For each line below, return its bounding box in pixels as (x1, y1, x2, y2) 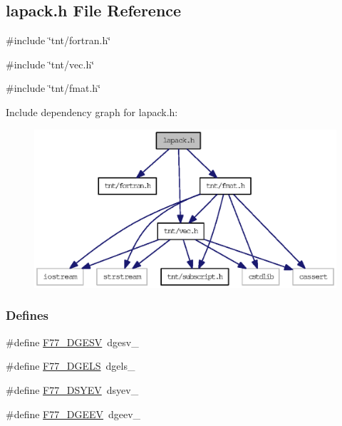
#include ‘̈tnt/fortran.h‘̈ (6, 33, 111, 48)
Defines (6, 306, 49, 324)
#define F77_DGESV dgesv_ (6, 334, 139, 349)
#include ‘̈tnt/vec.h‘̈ (6, 56, 95, 71)
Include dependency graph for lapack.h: (6, 104, 178, 119)
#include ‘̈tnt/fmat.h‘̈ (6, 80, 101, 95)
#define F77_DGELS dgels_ (6, 358, 135, 373)
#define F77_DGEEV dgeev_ (6, 406, 141, 421)
